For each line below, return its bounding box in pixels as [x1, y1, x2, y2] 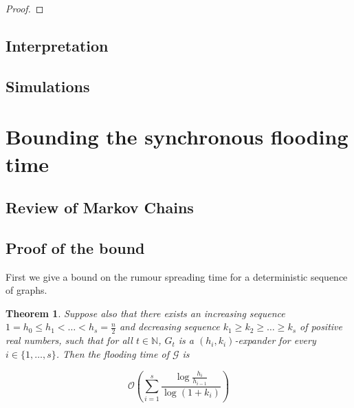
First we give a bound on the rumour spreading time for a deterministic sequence [5, 269, 348, 283]
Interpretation [5, 34, 109, 56]
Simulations [5, 75, 90, 96]
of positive [300, 319, 342, 334]
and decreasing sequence [119, 319, 220, 334]
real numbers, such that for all [5, 333, 133, 347]
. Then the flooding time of [56, 346, 169, 361]
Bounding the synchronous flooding [5, 122, 349, 151]
